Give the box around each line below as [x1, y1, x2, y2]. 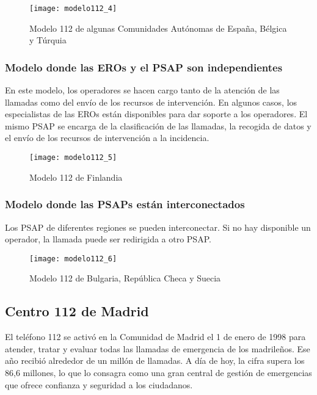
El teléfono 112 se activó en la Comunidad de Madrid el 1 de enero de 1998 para [5, 330, 306, 343]
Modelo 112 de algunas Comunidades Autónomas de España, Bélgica [29, 21, 287, 34]
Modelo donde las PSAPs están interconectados [5, 197, 245, 212]
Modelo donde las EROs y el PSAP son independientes [5, 59, 283, 74]
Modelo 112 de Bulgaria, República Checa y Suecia [29, 272, 221, 284]
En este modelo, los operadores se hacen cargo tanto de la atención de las [5, 84, 280, 96]
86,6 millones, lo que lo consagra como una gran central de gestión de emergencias [5, 366, 312, 379]
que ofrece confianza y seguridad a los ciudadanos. [5, 378, 193, 391]
